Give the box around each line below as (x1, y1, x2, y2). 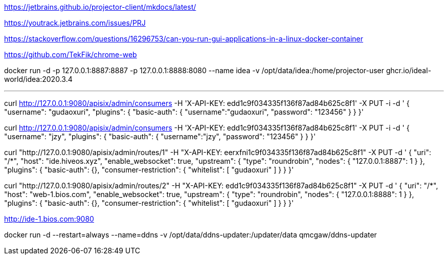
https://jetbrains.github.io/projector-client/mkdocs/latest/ (4, 3, 196, 11)
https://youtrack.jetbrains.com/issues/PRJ (4, 18, 146, 27)
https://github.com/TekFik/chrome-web (4, 50, 137, 59)
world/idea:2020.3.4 (4, 75, 73, 83)
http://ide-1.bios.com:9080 (4, 214, 94, 223)
